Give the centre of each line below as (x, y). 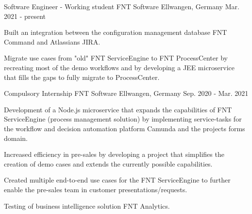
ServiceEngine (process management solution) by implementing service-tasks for (123, 119)
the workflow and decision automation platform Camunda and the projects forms (125, 128)
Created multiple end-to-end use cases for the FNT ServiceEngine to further (117, 180)
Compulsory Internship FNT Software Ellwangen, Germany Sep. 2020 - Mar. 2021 (126, 93)
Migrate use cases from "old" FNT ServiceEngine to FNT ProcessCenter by (116, 58)
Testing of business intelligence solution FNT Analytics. (87, 206)
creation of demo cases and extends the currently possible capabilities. (108, 163)
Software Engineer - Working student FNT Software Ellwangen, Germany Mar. (122, 6)
